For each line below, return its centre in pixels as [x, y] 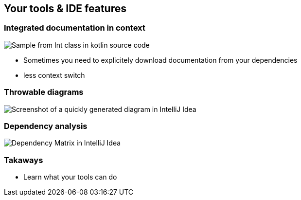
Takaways [24, 160]
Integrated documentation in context [75, 28]
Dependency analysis [46, 126]
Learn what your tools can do [70, 177]
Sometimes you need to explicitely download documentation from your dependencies [160, 60]
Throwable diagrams [44, 92]
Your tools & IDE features [65, 9]
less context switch [54, 75]
